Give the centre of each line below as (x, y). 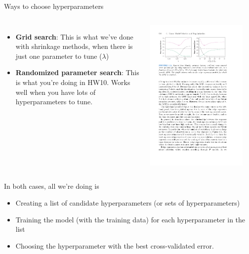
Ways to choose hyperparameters (54, 6)
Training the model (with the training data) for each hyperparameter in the (130, 219)
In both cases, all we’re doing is (52, 186)
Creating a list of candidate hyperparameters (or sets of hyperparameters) (128, 203)
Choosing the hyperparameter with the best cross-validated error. (115, 245)
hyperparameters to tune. (54, 102)
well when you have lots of (56, 92)
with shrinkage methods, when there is (74, 46)
